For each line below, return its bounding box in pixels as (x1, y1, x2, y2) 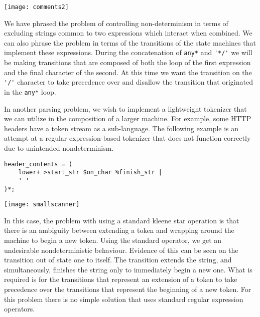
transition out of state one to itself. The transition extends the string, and (4, 254, 232, 265)
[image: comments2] (4, 4, 69, 11)
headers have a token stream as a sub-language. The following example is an (4, 123, 239, 133)
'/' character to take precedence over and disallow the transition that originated (4, 77, 253, 87)
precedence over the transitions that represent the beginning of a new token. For (4, 284, 251, 294)
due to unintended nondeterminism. (4, 142, 114, 153)
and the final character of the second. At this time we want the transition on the (4, 67, 252, 77)
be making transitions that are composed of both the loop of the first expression (4, 57, 251, 68)
